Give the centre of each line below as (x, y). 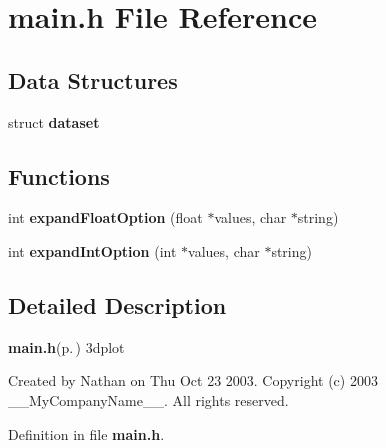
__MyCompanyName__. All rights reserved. (148, 399)
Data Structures (93, 79)
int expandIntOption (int (92, 250)
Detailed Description (117, 304)
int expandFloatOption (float (105, 217)
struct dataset (54, 121)
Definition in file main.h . (86, 433)
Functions (59, 175)
